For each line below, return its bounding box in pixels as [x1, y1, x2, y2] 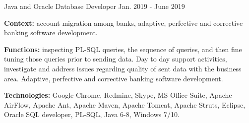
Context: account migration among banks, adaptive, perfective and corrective [4, 17, 243, 28]
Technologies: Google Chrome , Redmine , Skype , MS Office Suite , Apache [4, 90, 232, 100]
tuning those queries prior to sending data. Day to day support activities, [4, 54, 227, 64]
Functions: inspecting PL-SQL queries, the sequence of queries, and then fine [4, 44, 242, 54]
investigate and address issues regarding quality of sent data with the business [4, 63, 242, 73]
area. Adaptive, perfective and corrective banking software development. [4, 73, 223, 83]
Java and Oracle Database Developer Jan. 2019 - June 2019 [4, 1, 185, 11]
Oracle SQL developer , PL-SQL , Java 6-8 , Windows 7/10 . [4, 109, 180, 120]
